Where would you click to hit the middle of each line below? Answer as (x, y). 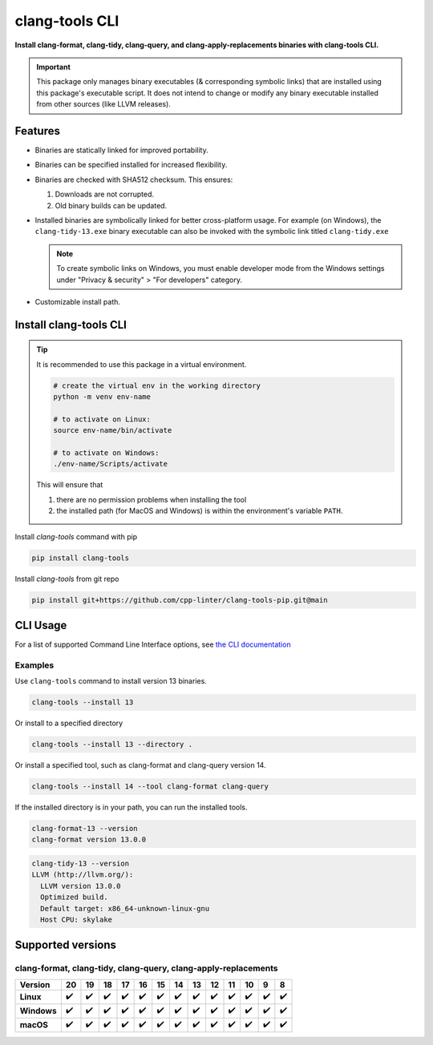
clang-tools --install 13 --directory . (112, 744)
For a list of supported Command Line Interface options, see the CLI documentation (153, 644)
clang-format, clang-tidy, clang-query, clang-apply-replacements (146, 968)
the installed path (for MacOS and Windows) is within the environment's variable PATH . (200, 511)
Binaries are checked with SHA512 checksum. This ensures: (134, 180)
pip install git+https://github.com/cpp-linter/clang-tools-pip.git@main (180, 600)
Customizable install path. (77, 301)
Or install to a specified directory (69, 723)
